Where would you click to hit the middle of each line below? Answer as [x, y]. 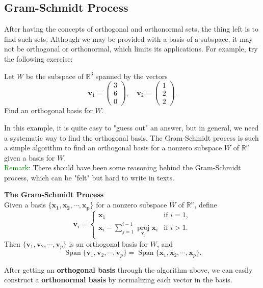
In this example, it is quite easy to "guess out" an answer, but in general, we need [131, 127]
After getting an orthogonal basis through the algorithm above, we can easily [128, 269]
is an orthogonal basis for [109, 243]
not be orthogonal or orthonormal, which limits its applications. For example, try [131, 49]
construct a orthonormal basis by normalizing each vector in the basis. [118, 280]
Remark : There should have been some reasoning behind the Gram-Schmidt [123, 167]
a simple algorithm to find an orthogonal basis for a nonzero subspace [113, 148]
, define [206, 205]
